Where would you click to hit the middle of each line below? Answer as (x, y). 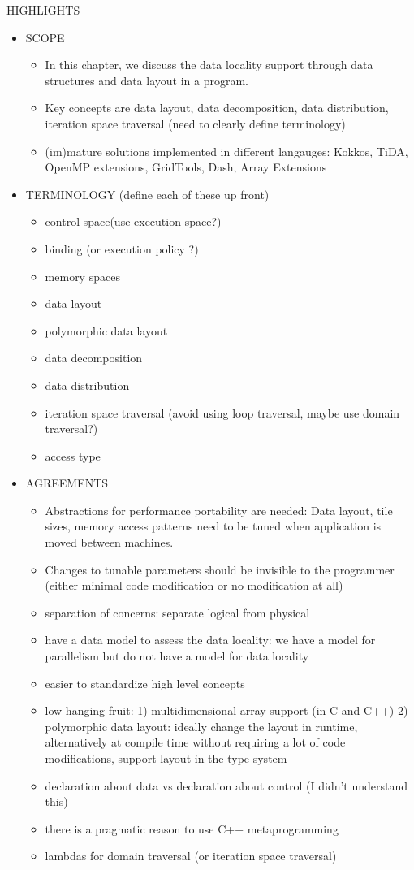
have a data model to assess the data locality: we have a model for (210, 640)
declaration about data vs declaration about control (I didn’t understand (226, 785)
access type (73, 455)
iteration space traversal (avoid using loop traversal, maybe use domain (222, 412)
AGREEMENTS (67, 483)
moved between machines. (109, 542)
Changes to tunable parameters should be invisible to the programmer (220, 569)
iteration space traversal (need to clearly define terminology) (195, 123)
